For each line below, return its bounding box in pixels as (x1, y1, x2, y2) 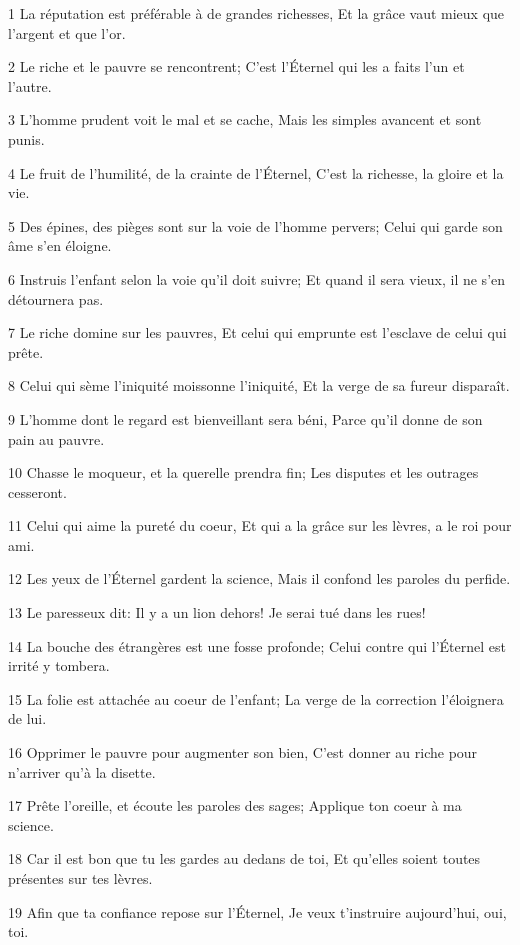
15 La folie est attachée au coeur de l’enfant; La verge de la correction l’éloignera (8, 688, 504, 709)
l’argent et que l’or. (8, 22, 126, 43)
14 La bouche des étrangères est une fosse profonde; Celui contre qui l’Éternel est (8, 635, 507, 656)
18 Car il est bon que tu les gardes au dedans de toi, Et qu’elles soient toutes (8, 848, 481, 869)
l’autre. (8, 75, 52, 96)
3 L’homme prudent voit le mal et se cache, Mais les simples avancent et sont (8, 109, 482, 130)
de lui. (8, 708, 47, 729)
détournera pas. (8, 288, 104, 309)
